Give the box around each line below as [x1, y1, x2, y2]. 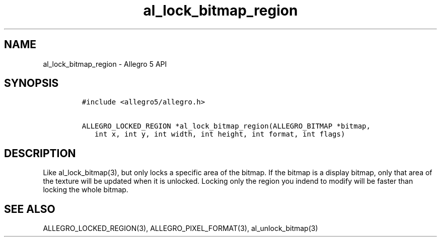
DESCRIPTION [4, 147, 76, 160]
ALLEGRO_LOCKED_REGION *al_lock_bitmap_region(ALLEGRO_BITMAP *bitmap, [82, 122, 371, 131]
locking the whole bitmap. [43, 185, 128, 194]
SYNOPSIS [4, 77, 59, 90]
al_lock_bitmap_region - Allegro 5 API [43, 59, 167, 68]
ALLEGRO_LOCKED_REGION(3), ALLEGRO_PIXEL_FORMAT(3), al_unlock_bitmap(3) [43, 224, 318, 233]
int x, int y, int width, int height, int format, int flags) [95, 130, 345, 139]
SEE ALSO [4, 202, 55, 215]
